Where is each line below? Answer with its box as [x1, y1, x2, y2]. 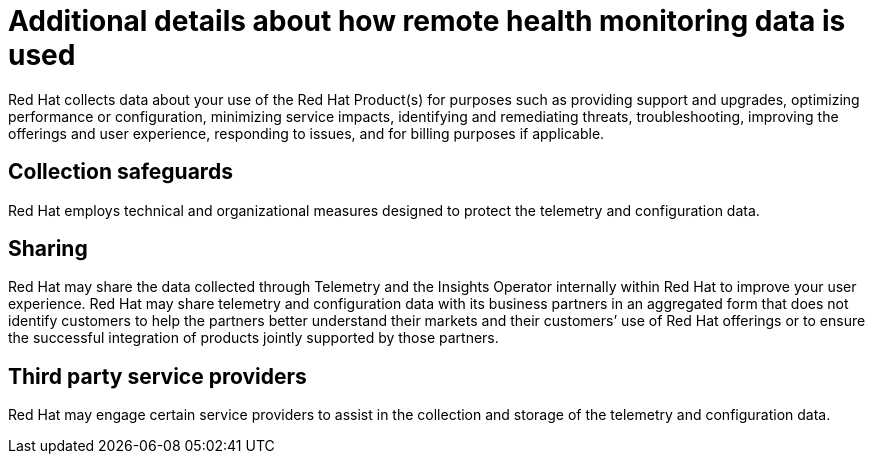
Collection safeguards [8, 159, 233, 185]
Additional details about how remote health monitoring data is [8, 4, 846, 38]
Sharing [8, 236, 88, 262]
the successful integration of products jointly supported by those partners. [8, 329, 499, 347]
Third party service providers [8, 363, 307, 389]
